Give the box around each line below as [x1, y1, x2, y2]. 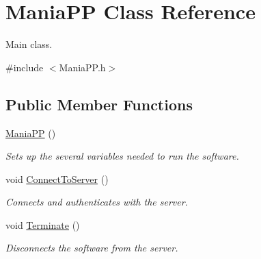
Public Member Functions [5, 93, 193, 114]
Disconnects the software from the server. [5, 241, 178, 255]
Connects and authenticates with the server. [5, 195, 188, 209]
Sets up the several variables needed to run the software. [5, 149, 239, 163]
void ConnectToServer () [5, 171, 109, 186]
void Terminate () [5, 217, 80, 232]
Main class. [5, 37, 53, 51]
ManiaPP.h [59, 60, 106, 74]
